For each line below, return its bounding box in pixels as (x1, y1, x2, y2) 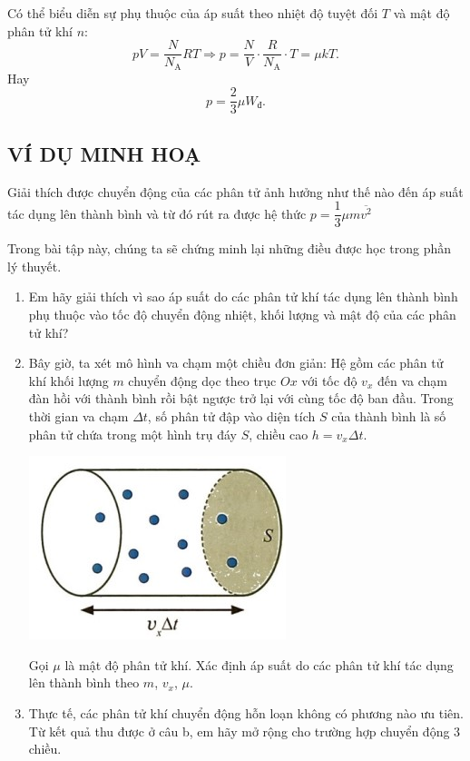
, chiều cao (249, 424, 308, 443)
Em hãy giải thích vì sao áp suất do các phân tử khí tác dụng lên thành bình (28, 287, 458, 306)
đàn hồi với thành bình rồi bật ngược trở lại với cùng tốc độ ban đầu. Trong (28, 389, 454, 408)
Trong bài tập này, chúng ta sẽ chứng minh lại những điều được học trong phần (7, 239, 452, 258)
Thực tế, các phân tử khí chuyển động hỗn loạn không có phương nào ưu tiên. (28, 703, 464, 722)
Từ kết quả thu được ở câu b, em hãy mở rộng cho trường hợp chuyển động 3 (28, 721, 461, 740)
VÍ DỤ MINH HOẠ (7, 139, 201, 167)
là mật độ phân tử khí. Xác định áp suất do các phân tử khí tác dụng (64, 655, 454, 674)
